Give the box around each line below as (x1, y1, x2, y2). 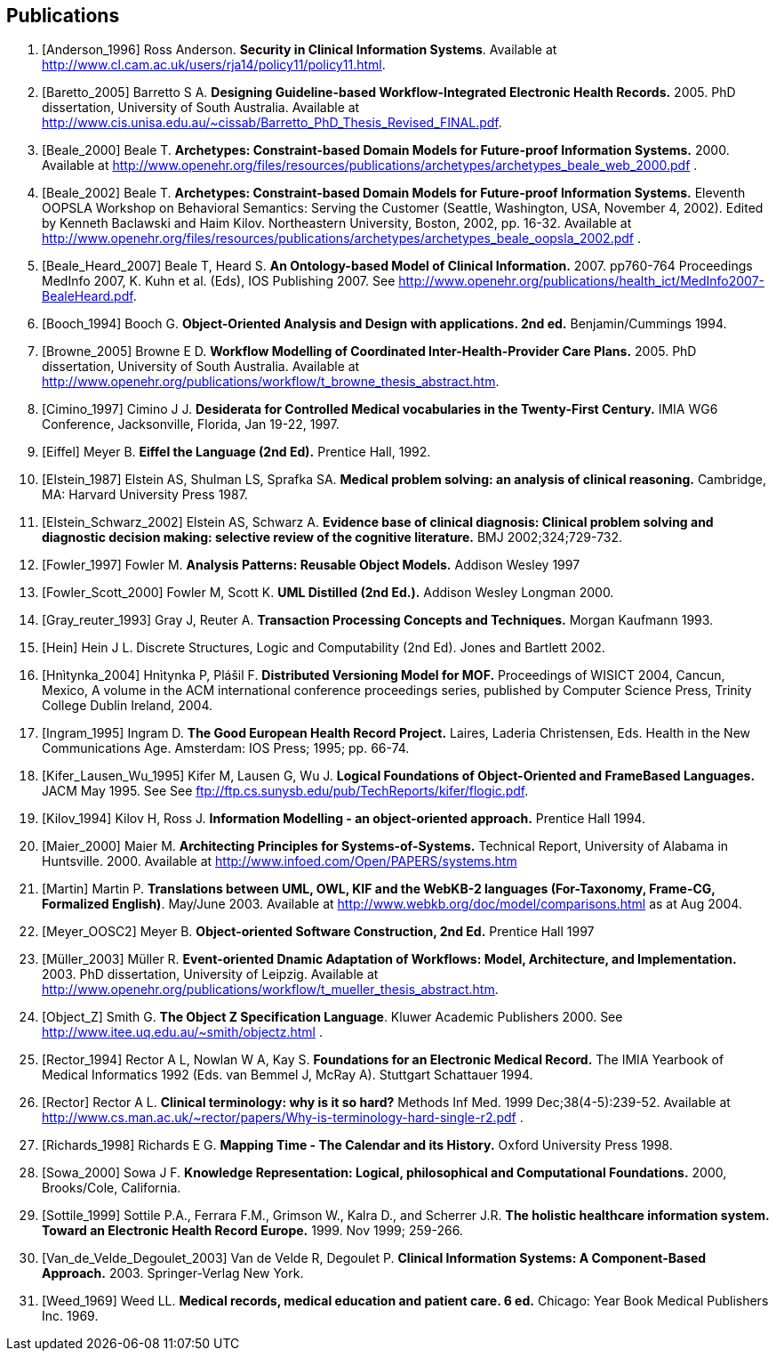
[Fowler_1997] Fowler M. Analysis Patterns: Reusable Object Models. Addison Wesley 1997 (42, 557, 580, 573)
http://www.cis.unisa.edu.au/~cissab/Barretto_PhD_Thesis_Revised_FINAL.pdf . (42, 115, 502, 131)
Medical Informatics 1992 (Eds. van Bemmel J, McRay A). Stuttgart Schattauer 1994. (42, 1067, 533, 1083)
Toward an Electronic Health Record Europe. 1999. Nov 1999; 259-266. (42, 1223, 463, 1239)
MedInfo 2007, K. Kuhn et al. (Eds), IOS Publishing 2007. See (42, 273, 396, 289)
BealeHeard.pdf (42, 288, 133, 304)
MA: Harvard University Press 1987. (42, 487, 248, 503)
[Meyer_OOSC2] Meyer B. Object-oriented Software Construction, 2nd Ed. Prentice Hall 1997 (42, 924, 595, 940)
